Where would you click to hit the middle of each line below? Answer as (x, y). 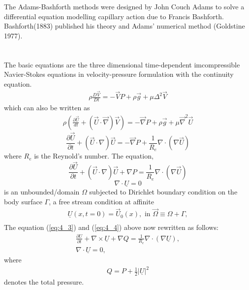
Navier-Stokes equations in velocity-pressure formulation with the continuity (119, 74)
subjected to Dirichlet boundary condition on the (163, 191)
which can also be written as (47, 108)
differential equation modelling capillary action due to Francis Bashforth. (114, 16)
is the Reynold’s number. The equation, (94, 156)
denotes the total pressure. (44, 281)
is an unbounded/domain (42, 191)
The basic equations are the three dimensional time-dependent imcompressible (122, 64)
